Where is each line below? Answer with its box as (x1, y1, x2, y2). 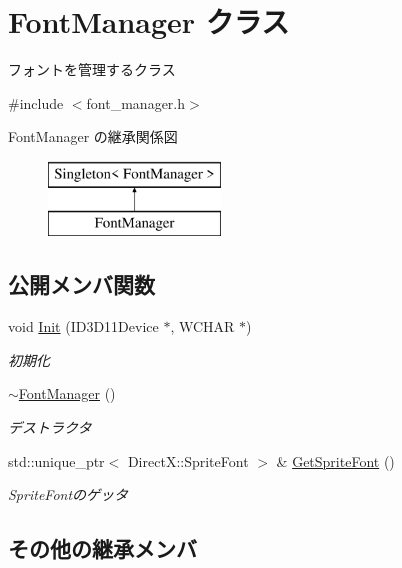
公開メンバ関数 (8, 269, 155, 300)
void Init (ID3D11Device (8, 316, 159, 337)
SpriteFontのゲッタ (8, 484, 129, 505)
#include (8, 92, 64, 113)
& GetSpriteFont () (276, 450, 395, 471)
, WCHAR (170, 316, 235, 337)
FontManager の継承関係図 (8, 126, 178, 147)
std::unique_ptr (8, 450, 105, 471)
